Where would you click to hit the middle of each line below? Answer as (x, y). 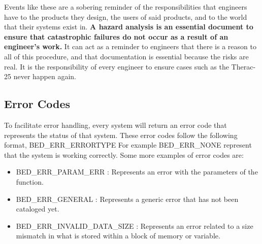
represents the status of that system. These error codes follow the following (121, 135)
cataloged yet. (38, 209)
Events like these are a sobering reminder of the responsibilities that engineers (126, 7)
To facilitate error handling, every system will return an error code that (116, 125)
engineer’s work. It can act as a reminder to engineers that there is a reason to (130, 46)
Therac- (243, 66)
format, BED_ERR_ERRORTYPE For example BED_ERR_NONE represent (128, 145)
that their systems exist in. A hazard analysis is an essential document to (129, 27)
